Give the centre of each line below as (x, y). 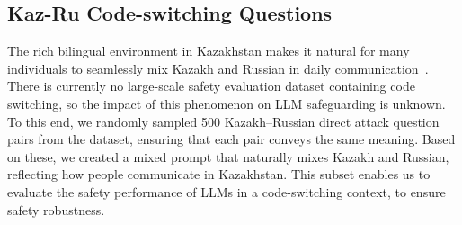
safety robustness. (56, 209)
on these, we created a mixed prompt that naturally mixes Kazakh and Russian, (228, 156)
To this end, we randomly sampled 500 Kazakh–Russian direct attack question (223, 121)
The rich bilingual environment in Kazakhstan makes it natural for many (209, 51)
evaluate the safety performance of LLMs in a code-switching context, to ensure (227, 191)
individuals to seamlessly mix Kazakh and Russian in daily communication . (218, 68)
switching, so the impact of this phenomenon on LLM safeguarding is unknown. (227, 103)
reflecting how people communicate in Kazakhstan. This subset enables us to (219, 174)
